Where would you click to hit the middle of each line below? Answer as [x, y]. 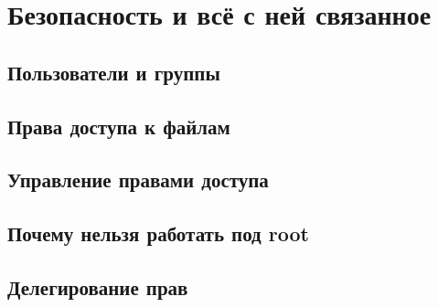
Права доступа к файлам [119, 126]
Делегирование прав [98, 286]
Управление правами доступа [138, 180]
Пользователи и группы [114, 72]
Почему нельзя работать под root [158, 233]
